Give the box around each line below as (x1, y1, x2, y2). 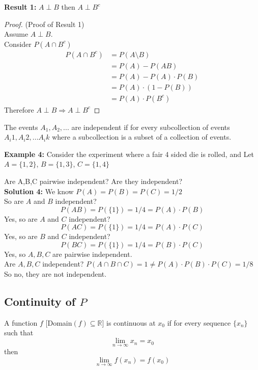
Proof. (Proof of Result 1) (4, 18, 84, 29)
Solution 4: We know (4, 186, 74, 196)
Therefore (4, 104, 34, 115)
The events (4, 121, 38, 132)
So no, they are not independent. (4, 269, 107, 279)
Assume (4, 29, 28, 39)
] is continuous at (102, 317, 156, 328)
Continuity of (4, 294, 76, 309)
